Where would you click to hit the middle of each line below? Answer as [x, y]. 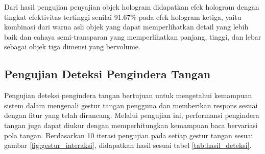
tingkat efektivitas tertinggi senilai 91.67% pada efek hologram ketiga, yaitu [123, 17]
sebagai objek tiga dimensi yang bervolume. [72, 47]
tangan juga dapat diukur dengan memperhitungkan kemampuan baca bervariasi [131, 125]
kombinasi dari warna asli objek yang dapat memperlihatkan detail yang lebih [126, 27]
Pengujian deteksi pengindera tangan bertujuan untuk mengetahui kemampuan [128, 95]
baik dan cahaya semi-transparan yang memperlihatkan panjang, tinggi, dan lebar [133, 36]
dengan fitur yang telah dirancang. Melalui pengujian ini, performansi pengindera [132, 115]
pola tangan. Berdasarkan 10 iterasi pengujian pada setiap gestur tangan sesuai [129, 135]
